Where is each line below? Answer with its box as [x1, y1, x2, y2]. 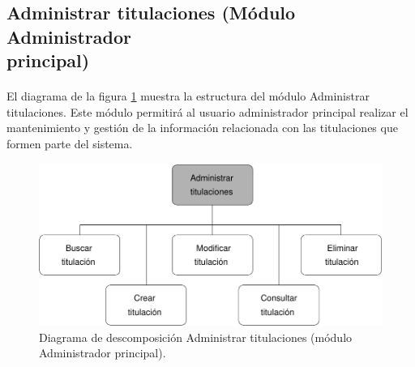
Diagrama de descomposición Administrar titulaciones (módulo [39, 328, 353, 345]
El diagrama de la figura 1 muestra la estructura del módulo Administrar [6, 87, 370, 105]
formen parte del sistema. [6, 134, 133, 151]
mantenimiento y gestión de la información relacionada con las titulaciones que [6, 119, 398, 136]
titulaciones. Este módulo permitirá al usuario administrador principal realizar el [6, 103, 409, 120]
